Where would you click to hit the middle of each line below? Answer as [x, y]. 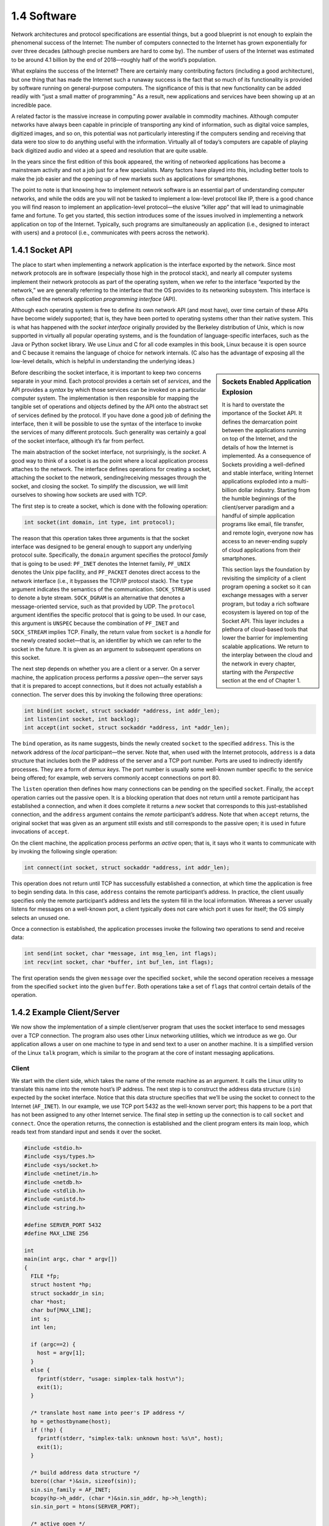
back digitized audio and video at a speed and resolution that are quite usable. [110, 150]
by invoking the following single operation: [65, 852]
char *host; [48, 1302]
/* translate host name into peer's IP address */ [108, 1413]
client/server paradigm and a [258, 507]
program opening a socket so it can [267, 587]
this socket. [26, 658]
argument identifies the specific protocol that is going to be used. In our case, [109, 615]
